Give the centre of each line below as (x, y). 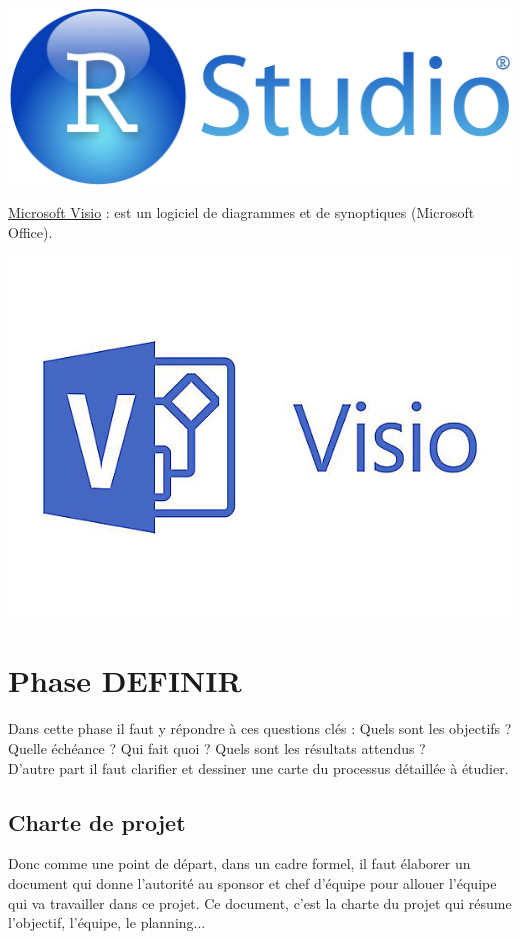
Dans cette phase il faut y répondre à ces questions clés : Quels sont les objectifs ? (260, 728)
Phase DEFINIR (125, 680)
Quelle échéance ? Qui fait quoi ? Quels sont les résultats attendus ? (217, 747)
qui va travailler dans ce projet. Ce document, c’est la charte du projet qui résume (260, 902)
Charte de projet (97, 821)
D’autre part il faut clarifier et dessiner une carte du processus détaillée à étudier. (258, 767)
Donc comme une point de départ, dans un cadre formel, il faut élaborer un (239, 863)
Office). (30, 231)
